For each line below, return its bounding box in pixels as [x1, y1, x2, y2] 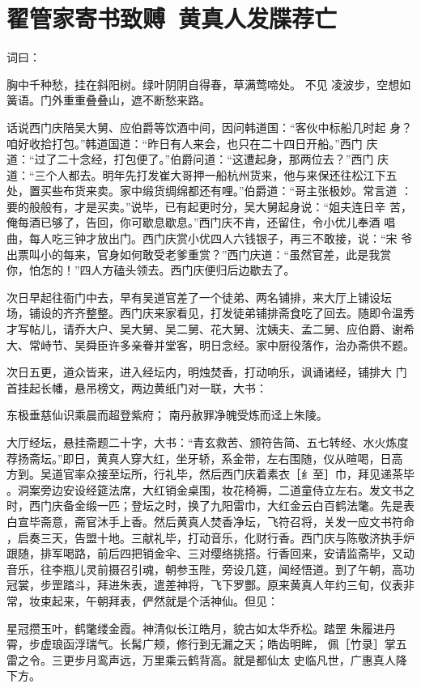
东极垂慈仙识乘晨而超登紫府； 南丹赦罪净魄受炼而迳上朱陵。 [6, 406, 328, 423]
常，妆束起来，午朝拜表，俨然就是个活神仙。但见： [6, 592, 279, 609]
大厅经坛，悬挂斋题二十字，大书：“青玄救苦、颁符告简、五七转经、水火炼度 [6, 434, 409, 450]
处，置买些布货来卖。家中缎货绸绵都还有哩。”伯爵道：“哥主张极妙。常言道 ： [6, 182, 412, 199]
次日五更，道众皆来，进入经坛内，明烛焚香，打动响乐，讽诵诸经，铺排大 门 [6, 363, 407, 380]
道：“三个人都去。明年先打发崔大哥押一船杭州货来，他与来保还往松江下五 [6, 166, 398, 183]
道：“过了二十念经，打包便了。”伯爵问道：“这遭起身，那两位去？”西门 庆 [6, 151, 389, 168]
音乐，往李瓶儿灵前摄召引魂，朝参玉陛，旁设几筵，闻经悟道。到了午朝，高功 [6, 560, 415, 577]
